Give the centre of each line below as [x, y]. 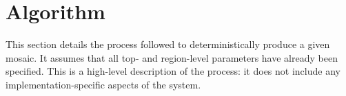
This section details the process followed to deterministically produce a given [168, 44]
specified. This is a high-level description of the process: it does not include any [173, 71]
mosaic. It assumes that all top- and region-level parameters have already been [172, 57]
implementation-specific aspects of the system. [103, 84]
